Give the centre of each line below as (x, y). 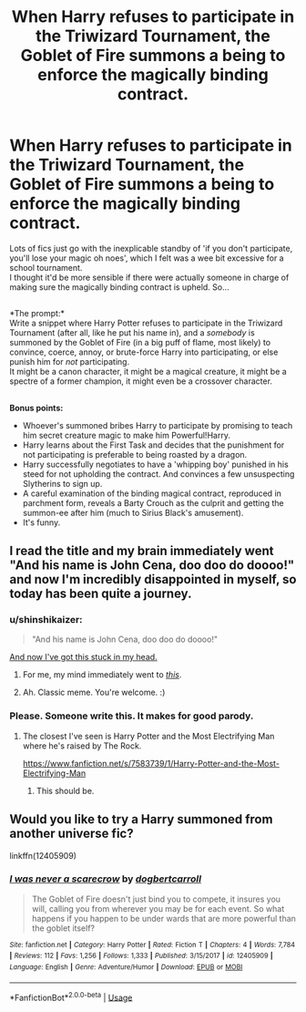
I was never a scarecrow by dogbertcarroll (106, 879)
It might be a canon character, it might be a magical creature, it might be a (148, 372)
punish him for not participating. (70, 362)
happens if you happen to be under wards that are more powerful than (163, 918)
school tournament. (46, 267)
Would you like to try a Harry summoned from (141, 819)
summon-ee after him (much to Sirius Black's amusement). (133, 512)
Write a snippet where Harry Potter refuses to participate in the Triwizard (146, 323)
